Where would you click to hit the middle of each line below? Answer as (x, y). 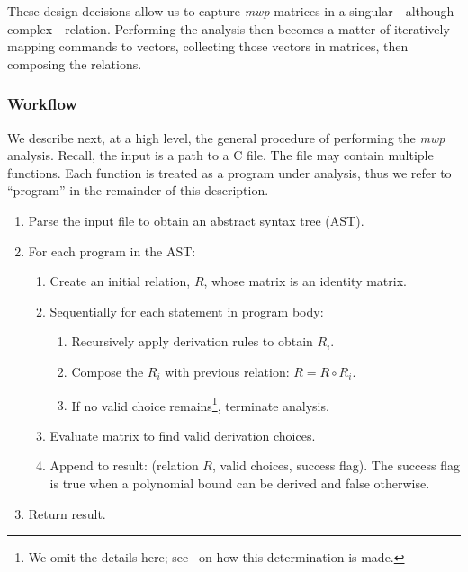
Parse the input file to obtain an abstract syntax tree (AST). (196, 220)
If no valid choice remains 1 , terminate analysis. (200, 404)
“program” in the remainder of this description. (138, 190)
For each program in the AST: (112, 250)
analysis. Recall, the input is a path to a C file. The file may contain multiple (220, 155)
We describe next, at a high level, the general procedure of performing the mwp (226, 137)
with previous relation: (227, 371)
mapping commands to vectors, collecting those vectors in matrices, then (208, 46)
